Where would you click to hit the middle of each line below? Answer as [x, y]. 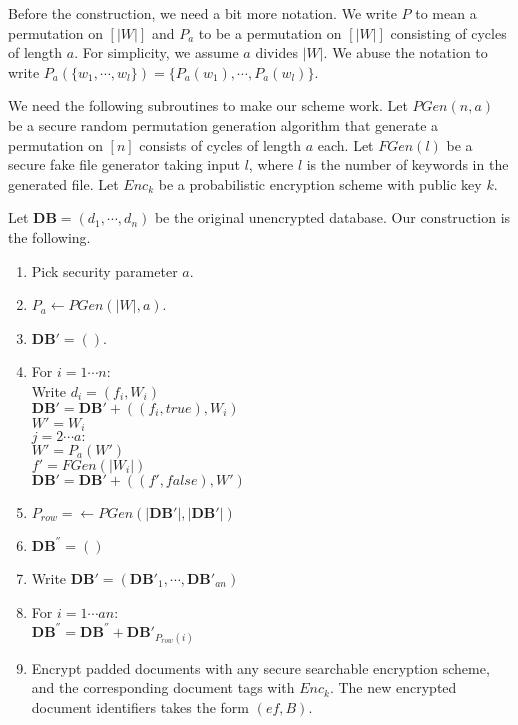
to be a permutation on [270, 32]
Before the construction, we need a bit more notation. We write [202, 13]
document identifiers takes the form [140, 707]
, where [271, 164]
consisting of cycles [448, 32]
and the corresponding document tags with [163, 687]
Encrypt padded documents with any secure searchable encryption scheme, [260, 667]
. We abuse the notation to [405, 52]
